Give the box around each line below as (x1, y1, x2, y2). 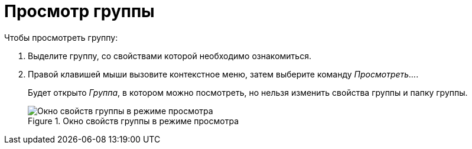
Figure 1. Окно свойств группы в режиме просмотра (28, 115, 239, 126)
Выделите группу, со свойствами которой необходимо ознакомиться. (28, 50, 311, 61)
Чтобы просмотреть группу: (4, 32, 118, 43)
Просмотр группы (4, 1, 155, 21)
